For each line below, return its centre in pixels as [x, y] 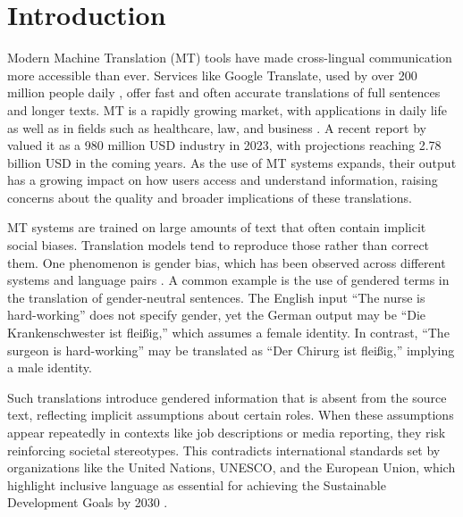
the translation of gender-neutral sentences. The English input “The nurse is [216, 297]
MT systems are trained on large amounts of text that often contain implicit [217, 227]
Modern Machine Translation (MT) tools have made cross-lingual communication [230, 58]
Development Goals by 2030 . [88, 502]
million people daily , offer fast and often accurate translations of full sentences [224, 92]
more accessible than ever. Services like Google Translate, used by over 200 [212, 75]
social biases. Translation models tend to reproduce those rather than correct [219, 245]
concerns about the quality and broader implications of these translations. [210, 197]
